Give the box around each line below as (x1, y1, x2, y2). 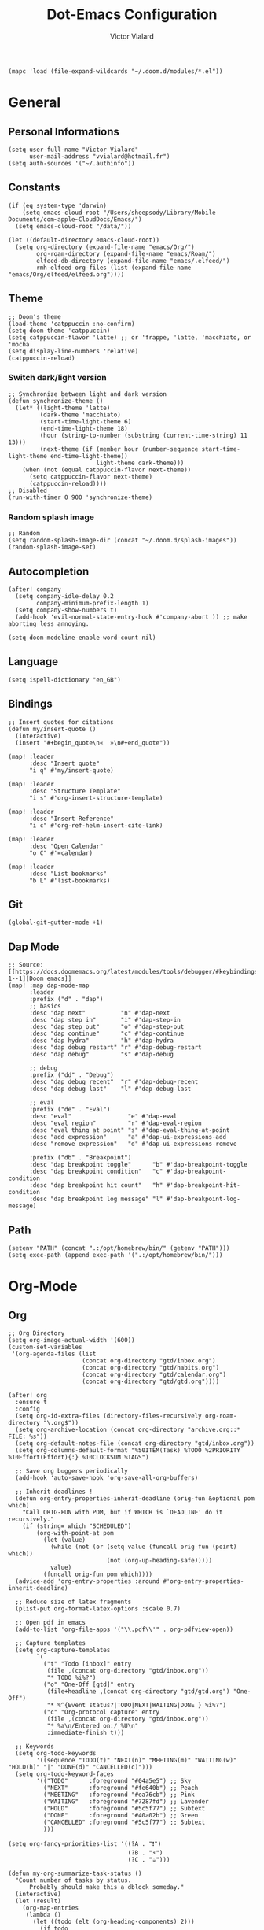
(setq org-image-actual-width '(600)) (8, 1337, 135, 1344)
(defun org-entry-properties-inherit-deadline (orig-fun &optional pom (15, 1495, 255, 1503)
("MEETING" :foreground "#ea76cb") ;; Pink (42, 1791, 195, 1799)
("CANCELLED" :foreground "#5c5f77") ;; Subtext (42, 1818, 206, 1827)
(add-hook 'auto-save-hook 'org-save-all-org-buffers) (15, 1474, 199, 1482)
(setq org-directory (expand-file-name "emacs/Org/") (15, 242, 195, 251)
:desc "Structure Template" (28, 787, 122, 795)
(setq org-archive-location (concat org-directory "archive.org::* (15, 1426, 241, 1434)
